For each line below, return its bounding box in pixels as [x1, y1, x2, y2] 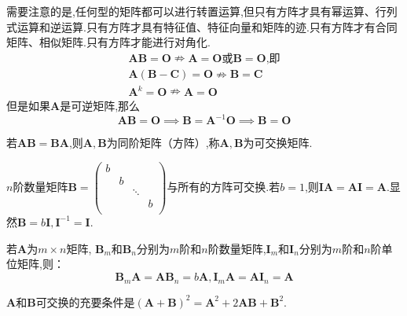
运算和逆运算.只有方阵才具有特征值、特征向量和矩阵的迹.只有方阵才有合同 [16, 18, 398, 35]
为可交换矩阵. [243, 134, 313, 151]
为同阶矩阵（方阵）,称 [106, 134, 220, 151]
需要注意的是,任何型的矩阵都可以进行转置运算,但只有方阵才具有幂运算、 [6, 3, 376, 19]
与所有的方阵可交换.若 [167, 178, 280, 195]
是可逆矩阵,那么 [60, 97, 141, 114]
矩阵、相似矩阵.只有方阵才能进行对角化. [6, 34, 211, 50]
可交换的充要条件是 [35, 293, 135, 310]
